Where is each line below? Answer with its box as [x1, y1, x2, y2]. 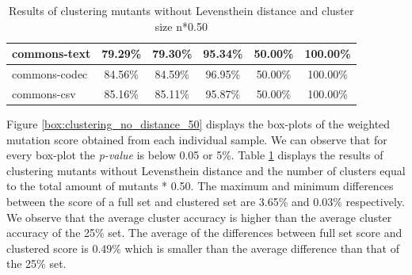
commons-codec [12, 66, 88, 82]
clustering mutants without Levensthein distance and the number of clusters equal [6, 162, 406, 178]
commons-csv [12, 85, 76, 101]
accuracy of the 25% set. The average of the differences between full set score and [6, 224, 402, 241]
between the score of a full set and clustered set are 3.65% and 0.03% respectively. [6, 193, 405, 209]
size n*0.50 [154, 17, 208, 34]
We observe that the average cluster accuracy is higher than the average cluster [6, 208, 392, 225]
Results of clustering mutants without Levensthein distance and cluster [9, 2, 354, 18]
